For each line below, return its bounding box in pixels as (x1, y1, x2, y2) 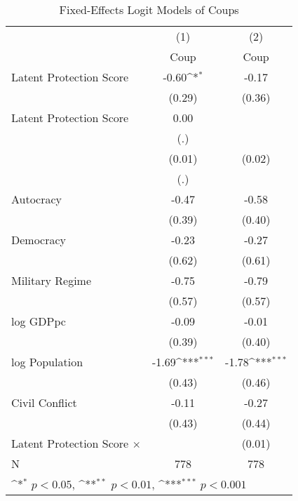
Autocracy (11, 191, 62, 207)
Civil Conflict (11, 394, 77, 410)
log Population (11, 354, 83, 370)
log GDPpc (11, 313, 66, 329)
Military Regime (11, 272, 92, 288)
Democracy (11, 232, 67, 248)
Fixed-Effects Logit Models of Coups (59, 1, 239, 18)
